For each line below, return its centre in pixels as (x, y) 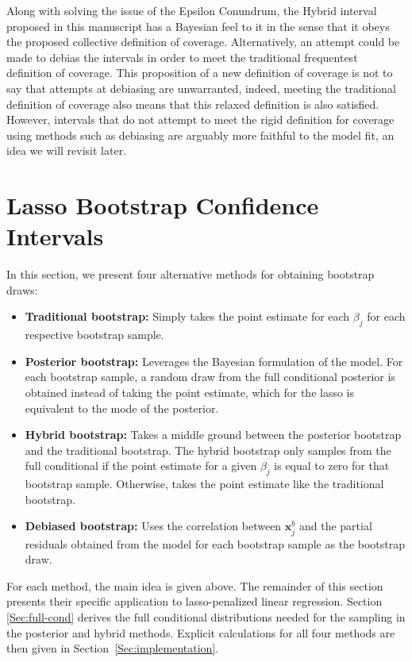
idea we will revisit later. (67, 150)
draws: (22, 289)
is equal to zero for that (332, 466)
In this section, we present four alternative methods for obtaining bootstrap (191, 274)
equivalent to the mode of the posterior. (122, 408)
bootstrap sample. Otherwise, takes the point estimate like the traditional (204, 484)
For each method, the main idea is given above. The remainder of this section (195, 585)
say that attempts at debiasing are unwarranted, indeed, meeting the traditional (201, 88)
